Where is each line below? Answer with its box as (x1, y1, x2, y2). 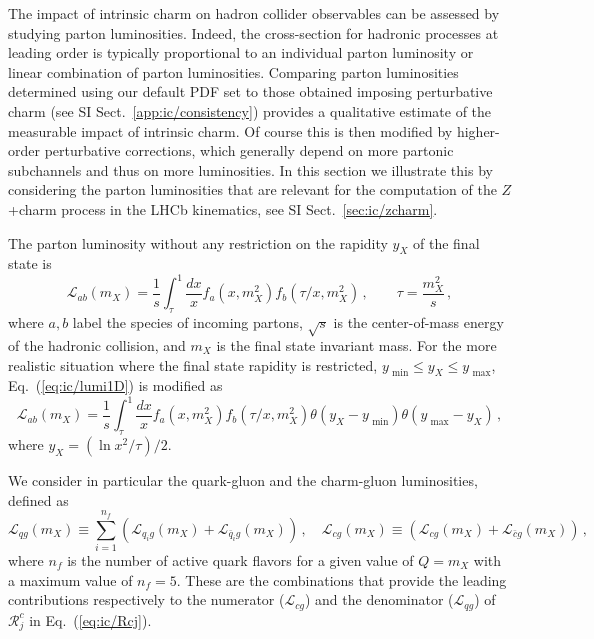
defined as (8, 489, 69, 510)
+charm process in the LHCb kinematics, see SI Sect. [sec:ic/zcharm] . (8, 198, 438, 219)
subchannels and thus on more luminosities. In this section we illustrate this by (8, 159, 493, 180)
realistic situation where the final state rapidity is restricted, (8, 354, 378, 375)
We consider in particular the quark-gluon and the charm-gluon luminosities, (8, 470, 478, 491)
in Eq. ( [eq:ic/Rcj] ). (29, 609, 152, 630)
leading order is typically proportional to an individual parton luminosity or (8, 42, 474, 63)
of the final (413, 232, 480, 253)
